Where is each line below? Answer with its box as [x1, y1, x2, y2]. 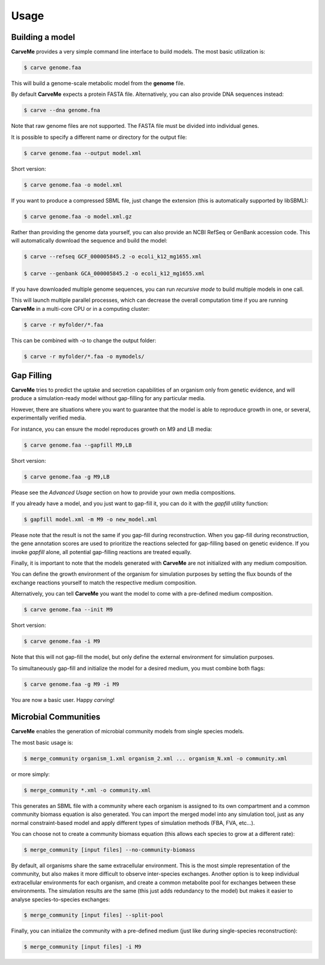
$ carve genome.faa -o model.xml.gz [23, 213, 132, 220]
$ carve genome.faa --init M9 [23, 607, 113, 613]
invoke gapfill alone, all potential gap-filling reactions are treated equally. [11, 548, 192, 555]
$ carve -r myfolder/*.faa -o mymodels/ [23, 353, 144, 360]
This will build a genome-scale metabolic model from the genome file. [11, 80, 185, 87]
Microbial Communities [11, 712, 101, 722]
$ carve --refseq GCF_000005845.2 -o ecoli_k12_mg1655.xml [23, 253, 202, 260]
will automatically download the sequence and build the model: [11, 237, 168, 244]
